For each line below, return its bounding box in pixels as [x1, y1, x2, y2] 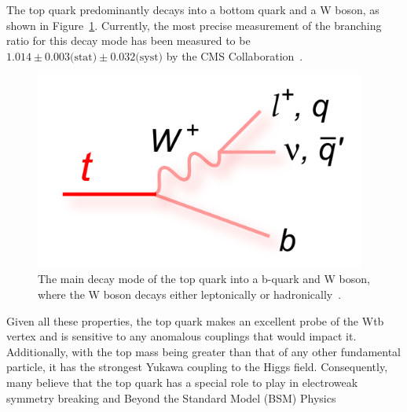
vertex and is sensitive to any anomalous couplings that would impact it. [6, 328, 357, 344]
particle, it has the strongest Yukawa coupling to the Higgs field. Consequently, [6, 359, 388, 375]
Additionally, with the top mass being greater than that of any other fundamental [6, 343, 401, 359]
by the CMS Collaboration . [166, 47, 303, 64]
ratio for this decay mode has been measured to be [6, 32, 251, 49]
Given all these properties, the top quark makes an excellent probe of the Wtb [6, 312, 384, 329]
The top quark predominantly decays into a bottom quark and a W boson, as [6, 2, 379, 17]
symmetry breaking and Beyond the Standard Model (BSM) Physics [6, 389, 336, 406]
